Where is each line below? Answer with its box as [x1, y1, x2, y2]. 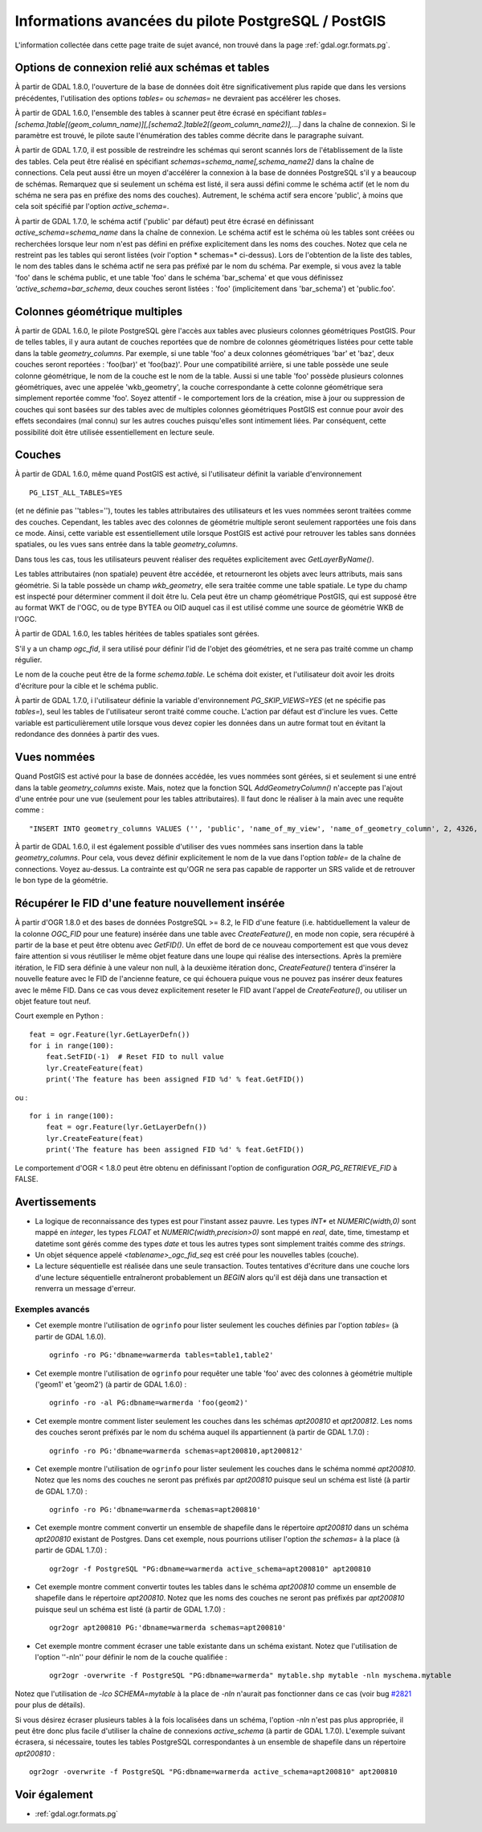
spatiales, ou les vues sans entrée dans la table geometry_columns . [14, 539, 239, 550]
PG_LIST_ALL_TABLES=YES [29, 488, 123, 497]
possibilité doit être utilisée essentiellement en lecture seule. [14, 427, 214, 437]
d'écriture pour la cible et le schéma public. [14, 681, 158, 690]
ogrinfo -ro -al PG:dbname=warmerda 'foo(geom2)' [49, 1398, 249, 1408]
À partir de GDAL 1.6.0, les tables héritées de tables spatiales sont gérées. [14, 629, 260, 639]
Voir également [14, 1788, 94, 1801]
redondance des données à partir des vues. [14, 730, 160, 739]
